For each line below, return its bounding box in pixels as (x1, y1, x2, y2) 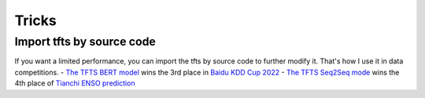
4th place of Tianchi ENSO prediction (14, 78, 135, 88)
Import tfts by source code (14, 34, 157, 49)
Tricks (14, 12, 57, 29)
